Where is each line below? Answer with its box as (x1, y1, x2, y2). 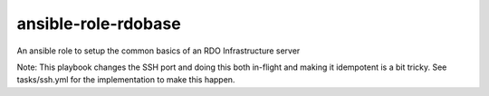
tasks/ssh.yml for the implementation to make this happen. (16, 74, 235, 85)
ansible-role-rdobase (16, 14, 181, 34)
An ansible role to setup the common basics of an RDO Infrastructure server (16, 45, 301, 56)
